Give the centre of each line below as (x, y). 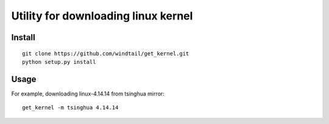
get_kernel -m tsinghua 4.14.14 (70, 108)
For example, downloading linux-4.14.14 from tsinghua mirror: (88, 94)
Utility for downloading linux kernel (102, 16)
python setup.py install (59, 62)
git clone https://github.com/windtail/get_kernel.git (106, 53)
